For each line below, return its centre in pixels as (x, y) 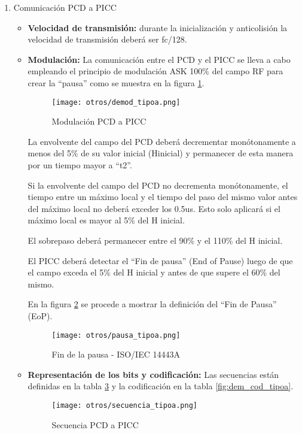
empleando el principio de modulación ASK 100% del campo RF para (155, 71)
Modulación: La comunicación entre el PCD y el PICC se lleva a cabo (159, 59)
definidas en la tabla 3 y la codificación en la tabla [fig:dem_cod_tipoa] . (161, 386)
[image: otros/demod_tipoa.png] (116, 102)
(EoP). (40, 315)
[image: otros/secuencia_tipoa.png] (124, 405)
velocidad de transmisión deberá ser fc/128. (107, 39)
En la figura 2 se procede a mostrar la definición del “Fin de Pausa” (152, 304)
